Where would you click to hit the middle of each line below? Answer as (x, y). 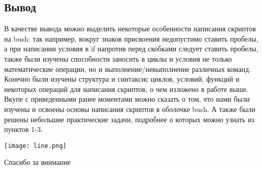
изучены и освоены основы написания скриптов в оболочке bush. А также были (130, 109)
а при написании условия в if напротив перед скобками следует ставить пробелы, (131, 49)
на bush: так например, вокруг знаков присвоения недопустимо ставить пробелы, (131, 38)
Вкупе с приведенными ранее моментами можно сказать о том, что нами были (127, 99)
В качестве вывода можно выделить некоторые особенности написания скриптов (130, 29)
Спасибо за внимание (37, 162)
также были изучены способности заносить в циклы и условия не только (118, 58)
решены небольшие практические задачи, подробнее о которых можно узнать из (129, 119)
